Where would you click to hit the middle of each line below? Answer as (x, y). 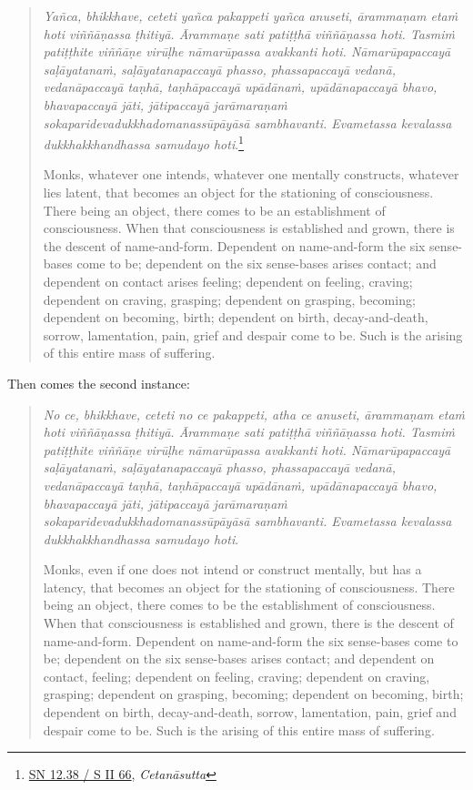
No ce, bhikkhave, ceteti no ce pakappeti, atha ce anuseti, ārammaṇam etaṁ (254, 414)
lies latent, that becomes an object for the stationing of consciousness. (238, 192)
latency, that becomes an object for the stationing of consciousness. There (249, 587)
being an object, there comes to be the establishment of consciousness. (239, 605)
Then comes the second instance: (99, 383)
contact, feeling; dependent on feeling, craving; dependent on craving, (236, 676)
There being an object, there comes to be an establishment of (214, 210)
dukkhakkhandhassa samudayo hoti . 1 (143, 142)
